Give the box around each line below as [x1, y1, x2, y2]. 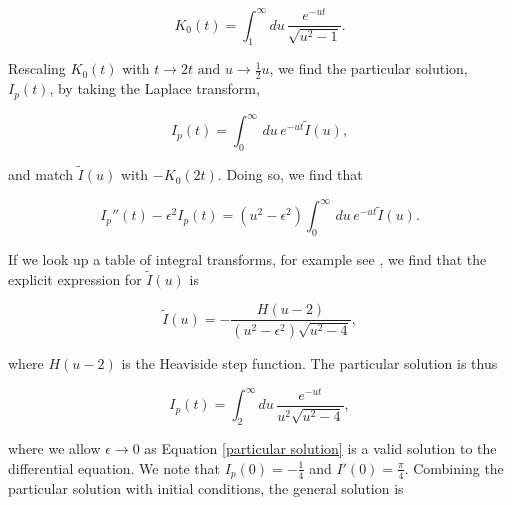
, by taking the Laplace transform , [49, 78, 260, 99]
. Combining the [404, 457, 504, 478]
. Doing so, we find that [217, 164, 363, 185]
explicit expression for [8, 268, 142, 289]
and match [8, 164, 73, 185]
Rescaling [8, 58, 66, 79]
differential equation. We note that [8, 457, 221, 478]
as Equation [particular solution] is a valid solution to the [144, 438, 497, 459]
